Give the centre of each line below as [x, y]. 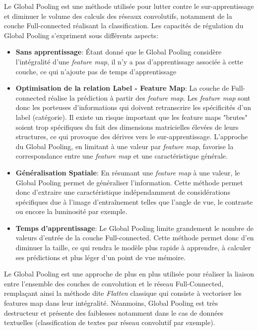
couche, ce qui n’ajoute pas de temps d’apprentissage [96, 71]
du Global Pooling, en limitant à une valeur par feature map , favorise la [125, 146]
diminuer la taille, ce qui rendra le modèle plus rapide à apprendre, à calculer [133, 248]
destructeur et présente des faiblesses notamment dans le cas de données [114, 312]
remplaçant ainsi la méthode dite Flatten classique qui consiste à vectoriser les [123, 293]
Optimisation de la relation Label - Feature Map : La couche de [122, 88]
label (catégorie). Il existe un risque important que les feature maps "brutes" [131, 117]
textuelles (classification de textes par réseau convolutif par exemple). [110, 322]
